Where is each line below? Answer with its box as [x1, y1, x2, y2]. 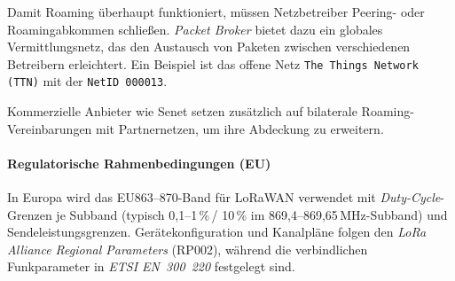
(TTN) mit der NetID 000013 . [7, 72, 168, 90]
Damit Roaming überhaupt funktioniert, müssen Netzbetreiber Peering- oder [7, 3, 425, 20]
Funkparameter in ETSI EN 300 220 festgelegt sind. [7, 257, 295, 276]
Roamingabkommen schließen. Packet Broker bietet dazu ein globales [7, 20, 383, 38]
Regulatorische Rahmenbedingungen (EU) [7, 153, 271, 172]
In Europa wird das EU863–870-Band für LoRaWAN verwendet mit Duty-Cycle [7, 188, 441, 207]
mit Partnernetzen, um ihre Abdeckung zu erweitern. [96, 119, 384, 137]
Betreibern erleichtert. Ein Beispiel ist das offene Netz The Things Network [7, 54, 419, 73]
